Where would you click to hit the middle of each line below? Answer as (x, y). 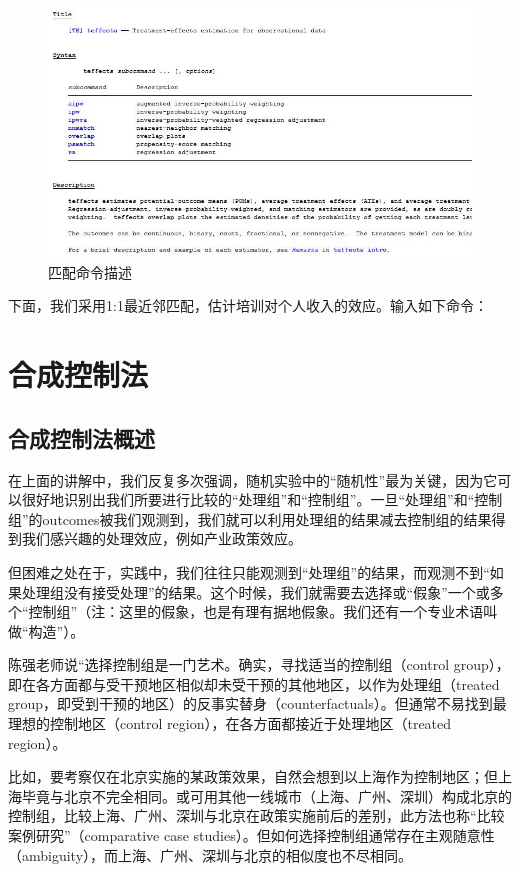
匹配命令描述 (90, 271)
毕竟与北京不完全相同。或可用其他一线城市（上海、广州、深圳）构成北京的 (266, 795)
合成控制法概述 (81, 437)
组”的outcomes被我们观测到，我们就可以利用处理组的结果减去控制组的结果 (250, 518)
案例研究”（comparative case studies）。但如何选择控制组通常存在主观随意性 (251, 835)
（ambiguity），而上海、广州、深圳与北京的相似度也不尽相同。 (210, 854)
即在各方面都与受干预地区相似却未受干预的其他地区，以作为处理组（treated (254, 683)
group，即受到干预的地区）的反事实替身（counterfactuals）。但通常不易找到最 (257, 703)
